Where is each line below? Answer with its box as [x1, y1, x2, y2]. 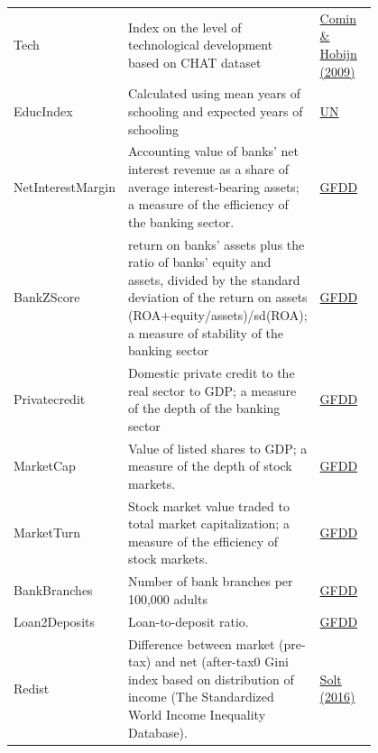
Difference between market [127, 634, 275, 653]
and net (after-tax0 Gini [154, 652, 289, 671]
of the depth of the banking [127, 399, 281, 418]
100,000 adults [127, 589, 207, 608]
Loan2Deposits [14, 611, 95, 630]
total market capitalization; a [127, 514, 290, 533]
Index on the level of [127, 17, 242, 36]
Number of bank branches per [127, 572, 293, 591]
